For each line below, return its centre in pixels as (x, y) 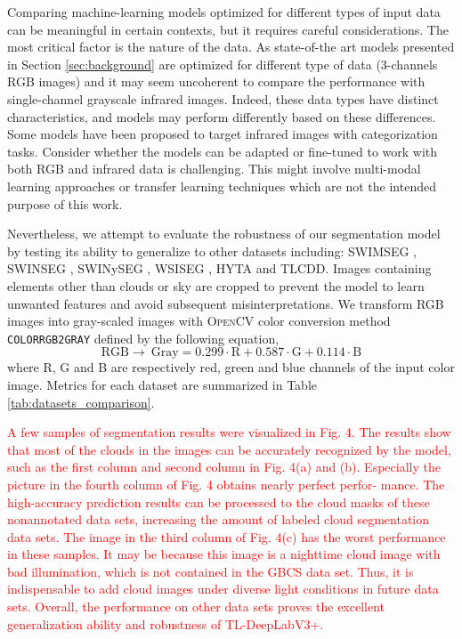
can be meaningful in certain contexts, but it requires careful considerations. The (228, 29)
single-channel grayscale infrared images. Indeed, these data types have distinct (223, 98)
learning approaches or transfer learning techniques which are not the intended (222, 186)
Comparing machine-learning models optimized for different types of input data (224, 12)
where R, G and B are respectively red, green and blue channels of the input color (231, 367)
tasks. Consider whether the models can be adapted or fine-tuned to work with (223, 151)
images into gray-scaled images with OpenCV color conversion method (199, 321)
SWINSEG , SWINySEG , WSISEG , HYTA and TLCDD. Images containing (219, 268)
